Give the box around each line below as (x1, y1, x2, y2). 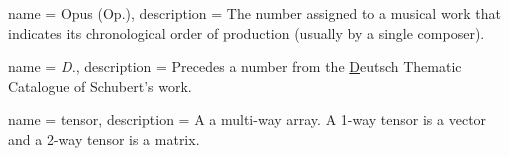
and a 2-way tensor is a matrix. (8, 128, 200, 149)
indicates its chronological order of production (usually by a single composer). (8, 22, 485, 43)
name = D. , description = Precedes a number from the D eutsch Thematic (8, 56, 462, 77)
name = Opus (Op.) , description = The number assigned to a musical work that (8, 3, 501, 23)
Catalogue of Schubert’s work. (8, 75, 192, 96)
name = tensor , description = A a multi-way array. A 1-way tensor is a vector (8, 109, 487, 130)
